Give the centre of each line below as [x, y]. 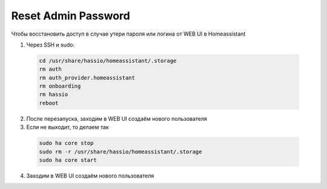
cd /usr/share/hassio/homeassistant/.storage [108, 61]
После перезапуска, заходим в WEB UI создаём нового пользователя [117, 118]
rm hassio [54, 94]
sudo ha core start [68, 160]
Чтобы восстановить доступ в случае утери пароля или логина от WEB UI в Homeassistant [128, 34]
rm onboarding [60, 86]
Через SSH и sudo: [51, 45]
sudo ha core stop [66, 143]
